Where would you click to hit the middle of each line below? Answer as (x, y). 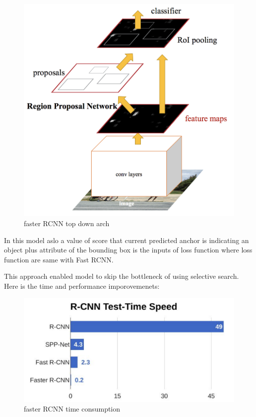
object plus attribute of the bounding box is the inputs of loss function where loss (128, 250)
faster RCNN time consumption (72, 409)
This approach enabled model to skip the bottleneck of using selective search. (122, 276)
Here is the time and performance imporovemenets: (82, 286)
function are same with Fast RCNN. (59, 259)
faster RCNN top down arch (67, 223)
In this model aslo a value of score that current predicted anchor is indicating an (127, 240)
